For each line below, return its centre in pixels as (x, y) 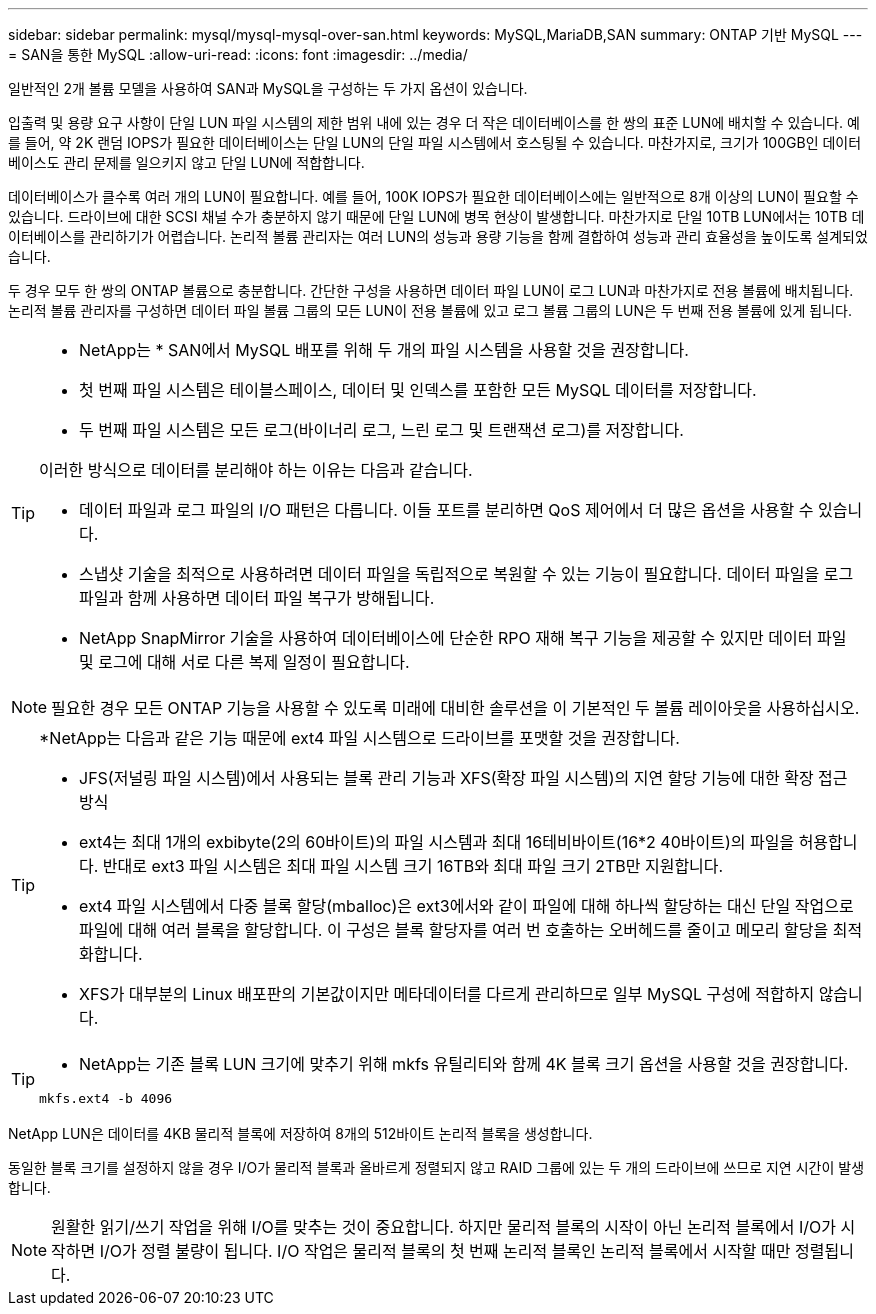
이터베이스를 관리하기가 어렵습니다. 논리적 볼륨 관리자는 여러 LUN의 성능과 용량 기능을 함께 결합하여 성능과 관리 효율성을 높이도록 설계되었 (438, 236)
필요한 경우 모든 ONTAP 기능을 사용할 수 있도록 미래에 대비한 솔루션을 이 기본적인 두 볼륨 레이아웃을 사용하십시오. (455, 708)
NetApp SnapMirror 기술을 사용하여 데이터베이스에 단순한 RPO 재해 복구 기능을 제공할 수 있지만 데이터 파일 (463, 638)
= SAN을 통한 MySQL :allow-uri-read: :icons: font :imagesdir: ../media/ (238, 54)
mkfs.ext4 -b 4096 (106, 1098)
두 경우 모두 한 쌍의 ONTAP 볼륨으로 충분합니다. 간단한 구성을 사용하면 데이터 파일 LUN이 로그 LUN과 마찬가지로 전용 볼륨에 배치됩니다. (431, 290)
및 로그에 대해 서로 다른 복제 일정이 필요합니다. (244, 662)
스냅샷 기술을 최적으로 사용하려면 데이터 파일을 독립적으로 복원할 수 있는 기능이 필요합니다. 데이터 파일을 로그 (466, 574)
